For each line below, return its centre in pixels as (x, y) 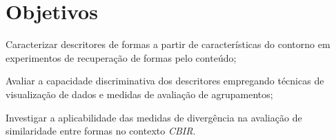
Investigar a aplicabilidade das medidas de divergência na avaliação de (154, 117)
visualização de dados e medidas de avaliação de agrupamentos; (139, 94)
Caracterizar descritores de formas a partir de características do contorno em (168, 44)
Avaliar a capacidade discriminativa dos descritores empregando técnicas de (165, 81)
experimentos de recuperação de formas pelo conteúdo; (121, 57)
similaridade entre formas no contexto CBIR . (101, 131)
